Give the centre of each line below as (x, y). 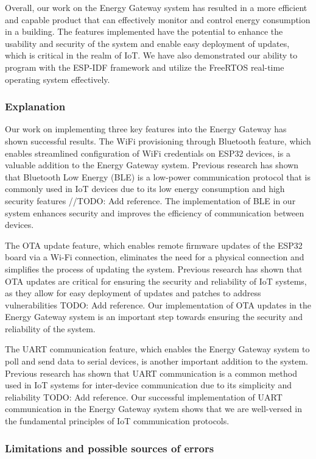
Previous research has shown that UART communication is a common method (151, 373)
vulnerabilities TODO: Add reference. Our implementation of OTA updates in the (158, 304)
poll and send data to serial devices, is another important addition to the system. (156, 361)
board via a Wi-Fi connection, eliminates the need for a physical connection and (155, 257)
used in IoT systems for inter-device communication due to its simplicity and (149, 385)
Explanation (35, 106)
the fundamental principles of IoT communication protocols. (117, 421)
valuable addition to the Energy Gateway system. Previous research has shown (152, 165)
